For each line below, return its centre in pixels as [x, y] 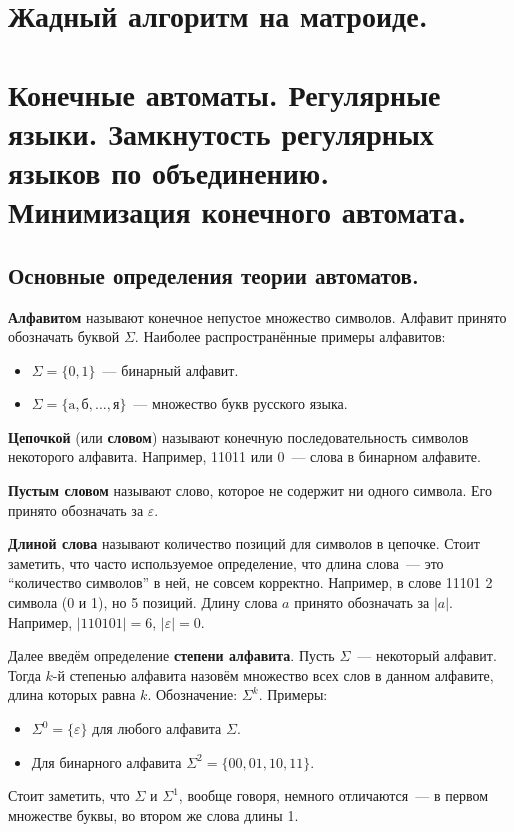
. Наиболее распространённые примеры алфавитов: [290, 336]
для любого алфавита [157, 728]
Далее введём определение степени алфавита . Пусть [171, 655]
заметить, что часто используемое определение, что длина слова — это [226, 562]
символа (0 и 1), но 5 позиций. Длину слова [143, 602]
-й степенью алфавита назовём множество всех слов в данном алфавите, [273, 674]
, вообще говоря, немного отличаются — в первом [333, 795]
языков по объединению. [169, 171]
